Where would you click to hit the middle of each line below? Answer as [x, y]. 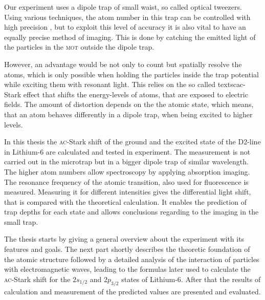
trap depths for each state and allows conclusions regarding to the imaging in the [131, 212]
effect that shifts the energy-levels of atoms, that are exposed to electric [136, 94]
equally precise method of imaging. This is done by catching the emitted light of [130, 37]
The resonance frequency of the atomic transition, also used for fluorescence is [126, 181]
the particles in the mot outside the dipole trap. [79, 47]
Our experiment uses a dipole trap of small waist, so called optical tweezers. [123, 7]
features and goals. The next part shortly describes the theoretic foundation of [127, 249]
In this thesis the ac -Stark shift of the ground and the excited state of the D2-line [132, 142]
